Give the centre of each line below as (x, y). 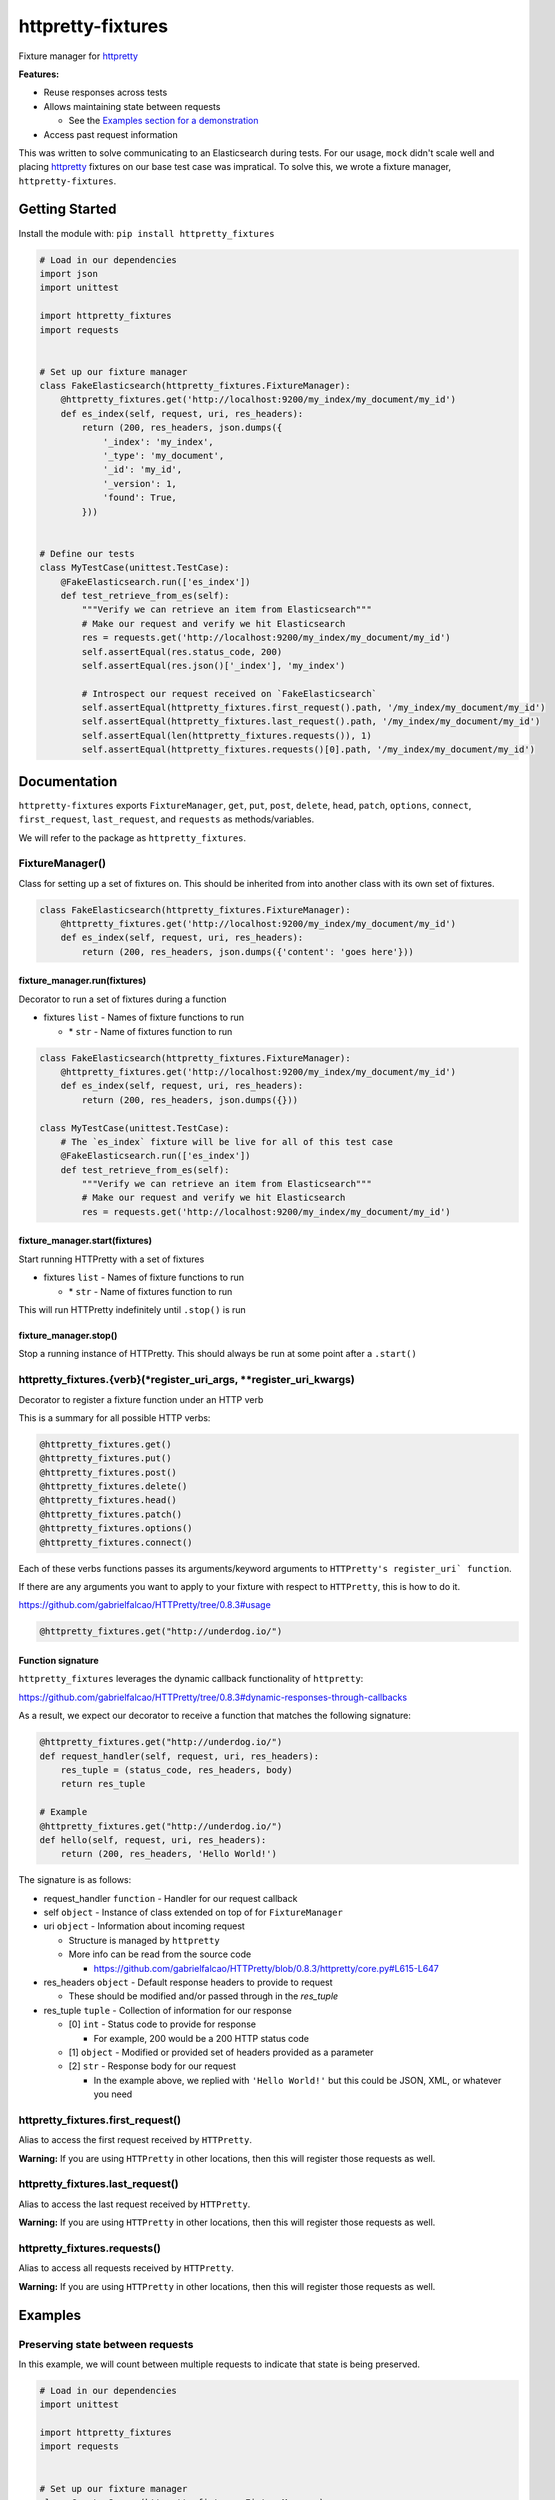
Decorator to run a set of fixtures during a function (122, 999)
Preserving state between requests (106, 2344)
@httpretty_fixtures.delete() (113, 1486)
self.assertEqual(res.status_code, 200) (182, 651)
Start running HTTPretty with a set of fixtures (111, 1259)
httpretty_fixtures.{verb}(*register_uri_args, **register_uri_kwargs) (186, 1380)
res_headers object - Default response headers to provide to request (188, 1982)
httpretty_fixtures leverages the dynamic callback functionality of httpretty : (191, 1679)
